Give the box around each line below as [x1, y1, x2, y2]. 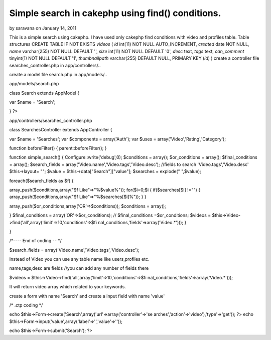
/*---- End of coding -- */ [9, 238, 62, 244]
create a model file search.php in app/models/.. [9, 71, 107, 77]
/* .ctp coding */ [9, 302, 43, 308]
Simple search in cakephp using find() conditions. [9, 8, 221, 19]
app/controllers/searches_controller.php [9, 117, 92, 123]
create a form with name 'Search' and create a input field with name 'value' [9, 293, 165, 299]
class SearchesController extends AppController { [9, 127, 112, 133]
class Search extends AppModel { [9, 90, 80, 96]
